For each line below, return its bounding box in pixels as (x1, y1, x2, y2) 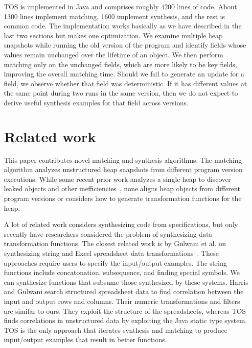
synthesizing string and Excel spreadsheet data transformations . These (4, 248, 219, 258)
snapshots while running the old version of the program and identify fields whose (4, 40, 246, 50)
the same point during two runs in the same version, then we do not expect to (4, 88, 238, 98)
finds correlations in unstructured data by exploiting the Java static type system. (4, 315, 247, 325)
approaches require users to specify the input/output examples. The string (4, 257, 227, 268)
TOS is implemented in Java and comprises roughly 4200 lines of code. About (4, 1, 237, 11)
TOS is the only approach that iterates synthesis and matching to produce (4, 324, 228, 335)
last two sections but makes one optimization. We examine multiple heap (4, 30, 223, 40)
